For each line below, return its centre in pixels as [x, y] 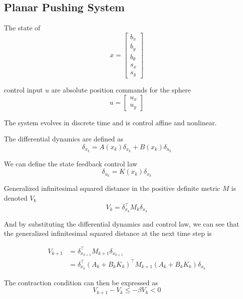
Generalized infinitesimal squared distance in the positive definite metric [112, 188]
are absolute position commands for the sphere [121, 90]
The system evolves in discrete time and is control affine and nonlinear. [111, 122]
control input [23, 90]
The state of [22, 28]
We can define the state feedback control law [71, 163]
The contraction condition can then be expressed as [81, 282]
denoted [16, 197]
